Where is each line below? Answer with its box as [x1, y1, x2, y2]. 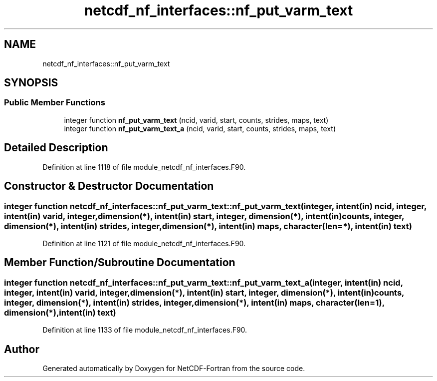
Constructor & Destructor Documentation [4, 180, 214, 193]
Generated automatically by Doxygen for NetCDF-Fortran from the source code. [42, 364, 305, 373]
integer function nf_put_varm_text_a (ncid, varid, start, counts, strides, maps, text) [64, 124, 336, 133]
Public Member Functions [4, 97, 105, 108]
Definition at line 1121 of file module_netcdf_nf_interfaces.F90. [42, 239, 246, 248]
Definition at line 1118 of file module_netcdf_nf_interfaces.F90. [42, 162, 246, 171]
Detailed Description [4, 141, 108, 154]
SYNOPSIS [4, 76, 58, 89]
